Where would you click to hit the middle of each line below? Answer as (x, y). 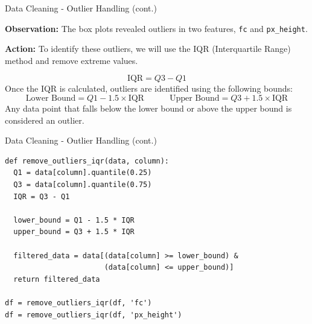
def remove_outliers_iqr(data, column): (87, 161)
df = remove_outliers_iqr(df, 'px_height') (94, 315)
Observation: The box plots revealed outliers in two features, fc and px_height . (156, 28)
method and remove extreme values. (72, 60)
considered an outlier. (45, 120)
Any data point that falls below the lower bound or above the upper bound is (148, 108)
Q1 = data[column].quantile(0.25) (83, 173)
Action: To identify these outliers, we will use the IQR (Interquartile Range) (148, 49)
